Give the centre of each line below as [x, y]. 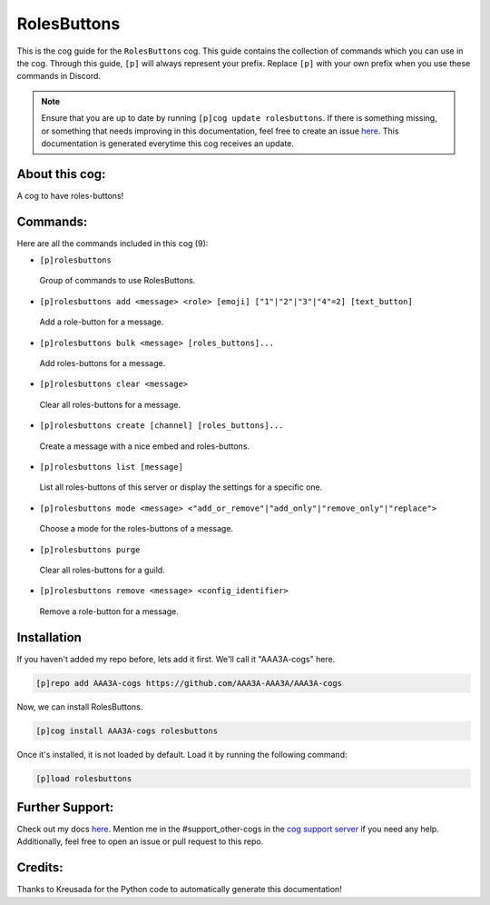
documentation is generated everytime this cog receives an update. [168, 143]
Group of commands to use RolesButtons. [118, 281]
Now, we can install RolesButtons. [80, 706]
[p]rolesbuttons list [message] [111, 467]
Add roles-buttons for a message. [103, 363]
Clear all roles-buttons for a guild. [102, 570]
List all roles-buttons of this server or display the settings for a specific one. [181, 487]
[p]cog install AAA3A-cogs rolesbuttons [127, 731]
